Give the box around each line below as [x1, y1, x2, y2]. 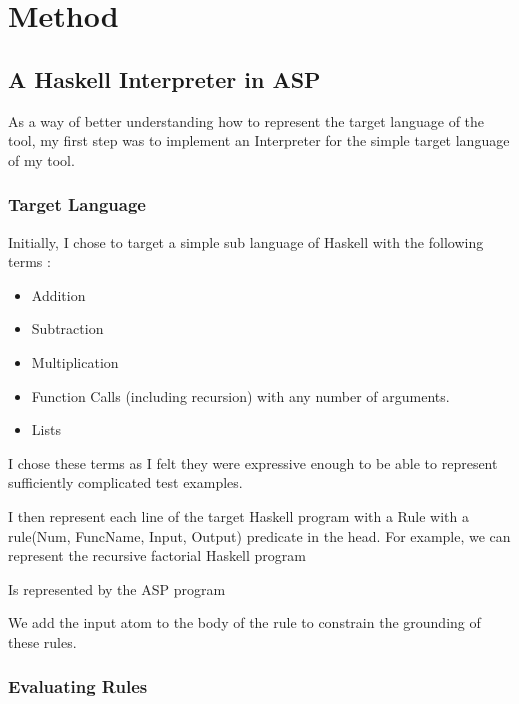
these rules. [8, 631, 77, 652]
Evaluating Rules [8, 674, 148, 699]
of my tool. [8, 149, 75, 170]
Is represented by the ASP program [8, 578, 226, 599]
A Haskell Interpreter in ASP [8, 63, 321, 94]
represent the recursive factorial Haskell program [8, 545, 306, 566]
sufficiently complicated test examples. [8, 472, 243, 493]
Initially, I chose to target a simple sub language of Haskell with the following [8, 231, 484, 252]
